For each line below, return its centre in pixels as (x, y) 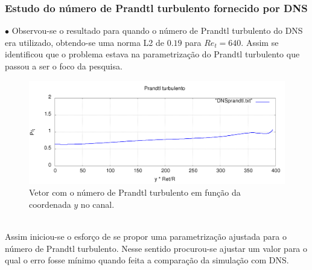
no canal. (97, 204)
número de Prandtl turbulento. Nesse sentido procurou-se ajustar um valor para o (156, 248)
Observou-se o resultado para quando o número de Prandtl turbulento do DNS (157, 31)
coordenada (50, 204)
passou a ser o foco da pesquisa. (64, 66)
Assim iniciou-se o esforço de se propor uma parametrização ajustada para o (146, 236)
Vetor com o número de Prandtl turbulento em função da (135, 192)
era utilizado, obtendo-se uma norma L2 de (85, 42)
